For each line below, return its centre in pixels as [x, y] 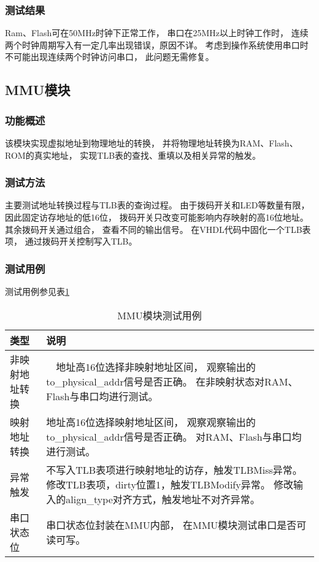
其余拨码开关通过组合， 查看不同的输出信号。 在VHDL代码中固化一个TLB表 [158, 229]
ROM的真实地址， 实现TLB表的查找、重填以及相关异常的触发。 [133, 155]
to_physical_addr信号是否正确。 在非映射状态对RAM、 [172, 381]
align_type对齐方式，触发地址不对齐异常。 [163, 499]
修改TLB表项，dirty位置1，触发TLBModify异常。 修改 [170, 484]
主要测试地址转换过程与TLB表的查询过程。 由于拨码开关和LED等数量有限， [157, 205]
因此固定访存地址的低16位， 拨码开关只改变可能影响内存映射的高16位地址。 [157, 217]
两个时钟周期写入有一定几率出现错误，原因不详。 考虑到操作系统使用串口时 [157, 44]
